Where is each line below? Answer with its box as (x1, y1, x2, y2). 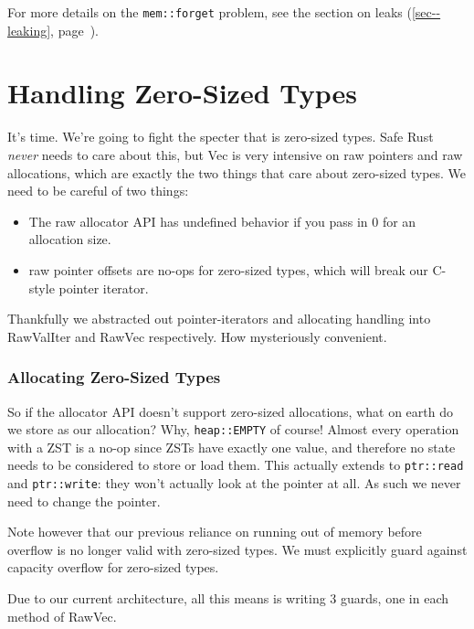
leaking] (7, 20, 51, 39)
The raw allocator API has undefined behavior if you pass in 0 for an (28, 211, 416, 230)
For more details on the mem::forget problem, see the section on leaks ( (7, 3, 412, 21)
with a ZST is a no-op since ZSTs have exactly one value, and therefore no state (7, 437, 456, 456)
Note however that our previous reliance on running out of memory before (7, 522, 422, 541)
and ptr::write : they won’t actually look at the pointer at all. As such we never (7, 474, 461, 493)
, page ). (50, 20, 99, 39)
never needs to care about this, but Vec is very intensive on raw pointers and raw (7, 144, 463, 164)
